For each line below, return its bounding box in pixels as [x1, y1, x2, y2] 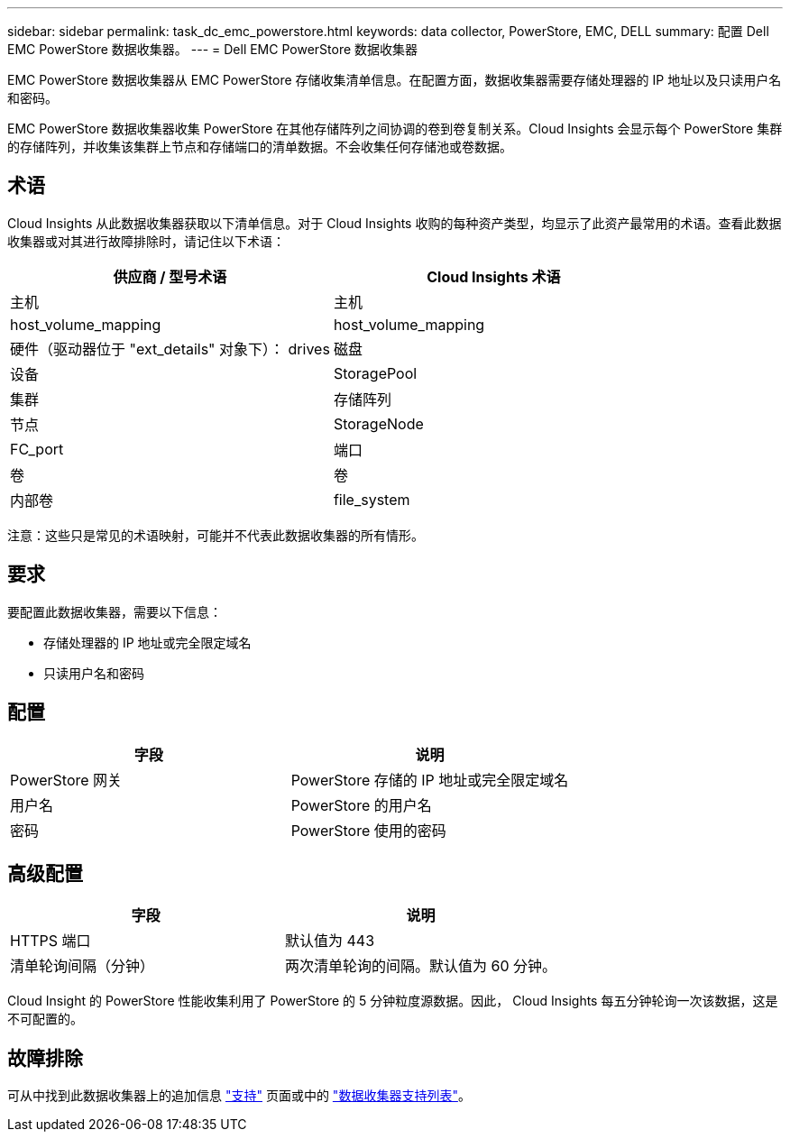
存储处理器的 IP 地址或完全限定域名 [43, 634, 252, 650]
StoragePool [333, 363, 418, 382]
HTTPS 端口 [10, 932, 91, 951]
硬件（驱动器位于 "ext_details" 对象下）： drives [10, 339, 330, 358]
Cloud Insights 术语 [427, 267, 561, 286]
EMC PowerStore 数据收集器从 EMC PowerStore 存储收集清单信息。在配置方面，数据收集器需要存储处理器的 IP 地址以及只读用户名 [7, 72, 782, 87]
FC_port [10, 439, 64, 458]
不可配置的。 [7, 1011, 83, 1027]
